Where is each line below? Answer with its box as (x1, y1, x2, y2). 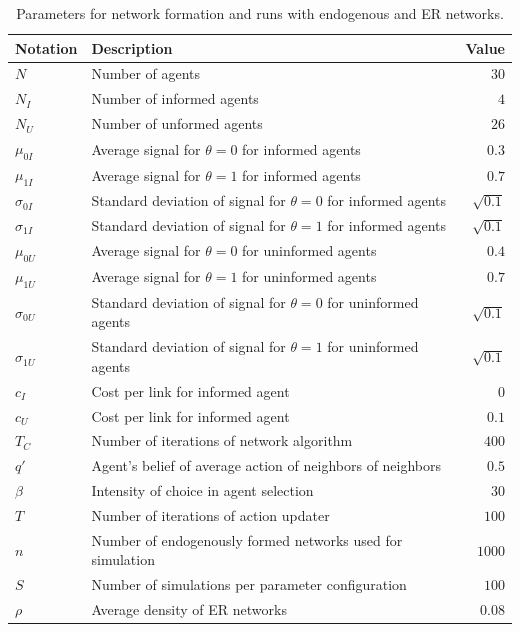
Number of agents (91, 63, 201, 84)
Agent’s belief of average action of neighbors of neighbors (91, 455, 442, 476)
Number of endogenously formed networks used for (91, 529, 403, 550)
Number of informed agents (91, 88, 259, 109)
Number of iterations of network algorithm (91, 430, 353, 451)
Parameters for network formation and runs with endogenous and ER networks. (16, 3, 504, 23)
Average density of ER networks (91, 599, 287, 620)
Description (91, 37, 173, 58)
